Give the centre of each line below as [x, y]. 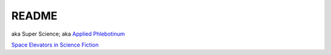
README [34, 16]
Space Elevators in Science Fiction [55, 45]
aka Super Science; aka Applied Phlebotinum [68, 34]
